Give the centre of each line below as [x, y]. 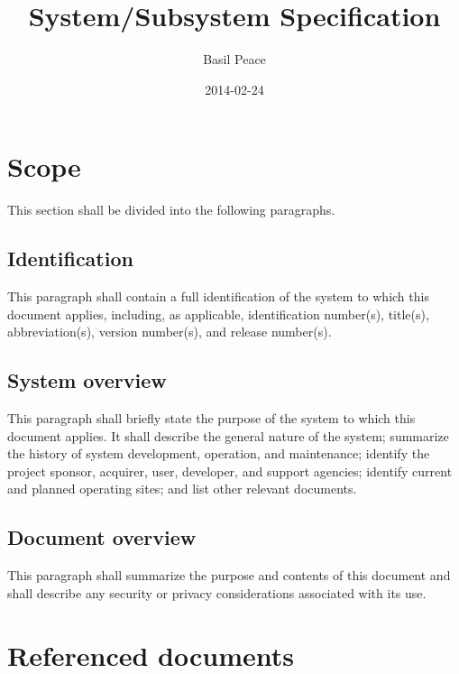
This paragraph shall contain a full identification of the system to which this [218, 296]
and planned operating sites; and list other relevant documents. [182, 489]
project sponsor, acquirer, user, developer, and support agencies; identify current [230, 471]
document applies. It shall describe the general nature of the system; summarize [228, 435]
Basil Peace [234, 59]
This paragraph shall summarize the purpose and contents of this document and [229, 575]
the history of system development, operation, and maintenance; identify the [219, 453]
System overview [87, 380]
